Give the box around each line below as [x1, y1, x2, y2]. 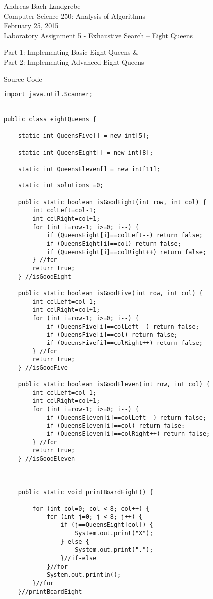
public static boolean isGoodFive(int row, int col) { [18, 289, 203, 297]
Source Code [4, 73, 42, 84]
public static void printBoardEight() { [18, 488, 153, 496]
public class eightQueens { [4, 116, 97, 123]
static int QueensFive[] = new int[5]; [18, 132, 150, 140]
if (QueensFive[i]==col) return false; [46, 331, 178, 339]
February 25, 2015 [4, 20, 59, 31]
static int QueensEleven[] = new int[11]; [18, 166, 160, 173]
